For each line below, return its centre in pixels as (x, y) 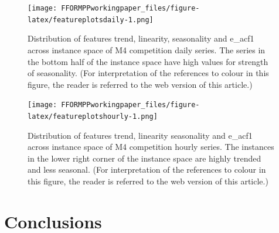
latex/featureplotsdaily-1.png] (91, 20)
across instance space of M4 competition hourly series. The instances (151, 147)
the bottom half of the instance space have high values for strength (148, 61)
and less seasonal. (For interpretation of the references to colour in (147, 169)
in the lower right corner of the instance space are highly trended (144, 158)
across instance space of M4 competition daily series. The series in (147, 49)
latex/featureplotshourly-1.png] (93, 116)
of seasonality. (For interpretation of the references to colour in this (148, 73)
